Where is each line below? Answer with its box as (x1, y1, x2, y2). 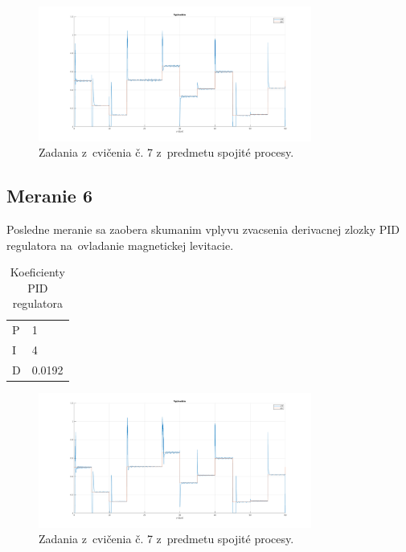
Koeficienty (10, 264, 65, 280)
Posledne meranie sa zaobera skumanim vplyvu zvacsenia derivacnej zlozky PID (6, 220, 400, 237)
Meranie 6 (6, 183, 92, 208)
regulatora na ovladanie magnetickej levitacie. (6, 236, 234, 253)
